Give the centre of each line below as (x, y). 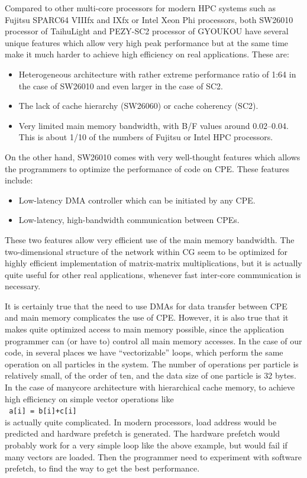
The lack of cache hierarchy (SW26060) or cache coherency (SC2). (138, 106)
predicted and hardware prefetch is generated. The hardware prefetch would (143, 433)
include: (19, 180)
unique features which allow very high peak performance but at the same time (147, 42)
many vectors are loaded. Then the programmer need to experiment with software (153, 456)
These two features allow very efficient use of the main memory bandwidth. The (150, 239)
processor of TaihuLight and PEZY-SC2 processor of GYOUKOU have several (147, 31)
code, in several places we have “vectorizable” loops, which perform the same (144, 352)
